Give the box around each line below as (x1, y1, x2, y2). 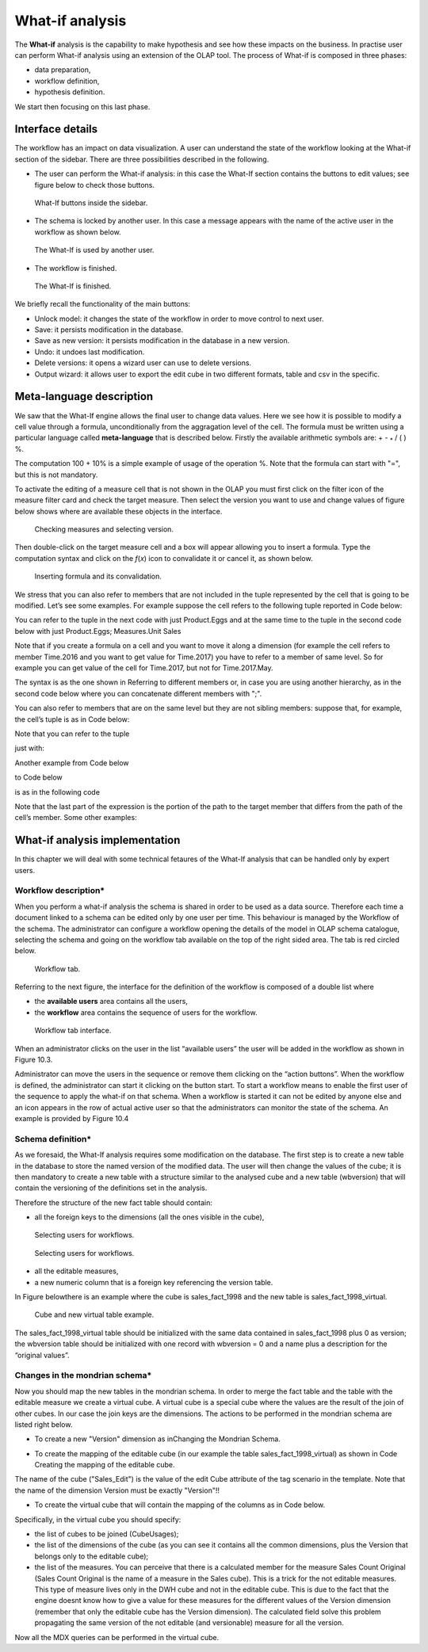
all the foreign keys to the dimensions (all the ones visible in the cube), (34, 1212, 265, 1222)
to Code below (14, 773, 63, 782)
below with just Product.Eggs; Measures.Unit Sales (14, 626, 182, 635)
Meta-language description (14, 390, 154, 403)
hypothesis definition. (34, 87, 105, 97)
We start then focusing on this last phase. (14, 101, 151, 111)
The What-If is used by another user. (34, 246, 155, 255)
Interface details (14, 123, 98, 136)
